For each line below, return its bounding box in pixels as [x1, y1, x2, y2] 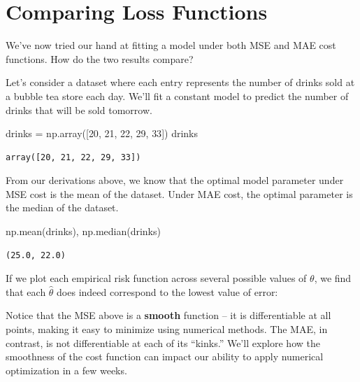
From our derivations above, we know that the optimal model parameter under [6, 173, 344, 188]
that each [6, 284, 46, 299]
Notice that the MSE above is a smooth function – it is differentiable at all [6, 308, 331, 323]
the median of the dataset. [6, 200, 119, 215]
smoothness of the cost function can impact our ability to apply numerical [6, 349, 324, 364]
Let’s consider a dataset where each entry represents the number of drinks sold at [6, 75, 355, 90]
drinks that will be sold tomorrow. [6, 102, 152, 117]
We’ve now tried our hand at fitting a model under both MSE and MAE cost [6, 38, 336, 52]
